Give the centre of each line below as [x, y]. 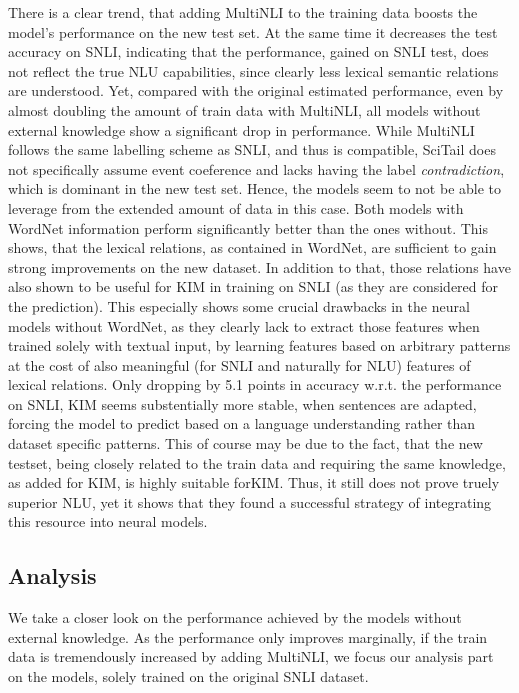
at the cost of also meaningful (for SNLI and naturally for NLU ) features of [239, 364]
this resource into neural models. [108, 521]
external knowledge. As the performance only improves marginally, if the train [248, 636]
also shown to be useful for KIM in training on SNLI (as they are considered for [253, 286]
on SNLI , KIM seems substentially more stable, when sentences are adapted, [242, 403]
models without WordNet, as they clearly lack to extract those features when [244, 325]
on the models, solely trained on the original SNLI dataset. [188, 676]
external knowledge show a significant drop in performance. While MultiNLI [241, 129]
